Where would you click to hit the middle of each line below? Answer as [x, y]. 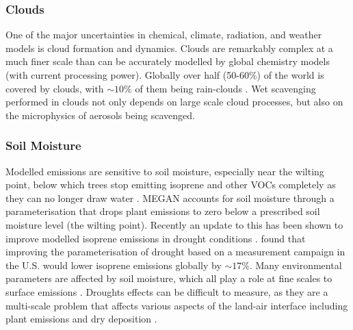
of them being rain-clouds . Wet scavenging [225, 88]
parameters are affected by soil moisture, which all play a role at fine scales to [169, 278]
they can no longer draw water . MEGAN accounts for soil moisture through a [170, 198]
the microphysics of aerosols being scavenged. [100, 115]
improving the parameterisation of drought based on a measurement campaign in [175, 252]
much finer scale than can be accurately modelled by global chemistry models [168, 61]
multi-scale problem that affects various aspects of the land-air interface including [177, 305]
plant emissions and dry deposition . [81, 319]
